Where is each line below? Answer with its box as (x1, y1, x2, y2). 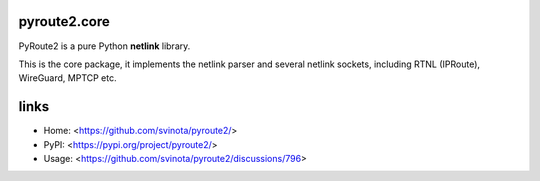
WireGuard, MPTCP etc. (18, 72, 117, 84)
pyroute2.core (18, 13, 110, 30)
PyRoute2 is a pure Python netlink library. (18, 40, 191, 52)
